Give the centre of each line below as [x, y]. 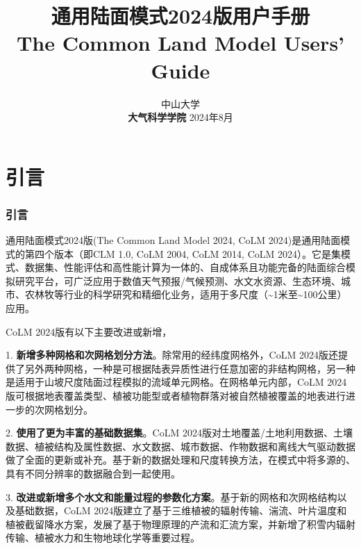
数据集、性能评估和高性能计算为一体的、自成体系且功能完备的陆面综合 [185, 267]
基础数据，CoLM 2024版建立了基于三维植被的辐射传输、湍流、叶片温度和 [181, 510]
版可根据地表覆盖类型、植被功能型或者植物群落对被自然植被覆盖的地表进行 [176, 396]
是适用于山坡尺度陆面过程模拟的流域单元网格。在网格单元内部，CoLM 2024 [176, 382]
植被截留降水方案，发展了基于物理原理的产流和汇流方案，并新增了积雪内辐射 [180, 524]
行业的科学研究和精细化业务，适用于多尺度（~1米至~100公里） [205, 294]
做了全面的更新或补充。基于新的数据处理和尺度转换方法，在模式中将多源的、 [180, 460]
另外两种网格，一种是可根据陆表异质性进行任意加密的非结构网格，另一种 [190, 368]
